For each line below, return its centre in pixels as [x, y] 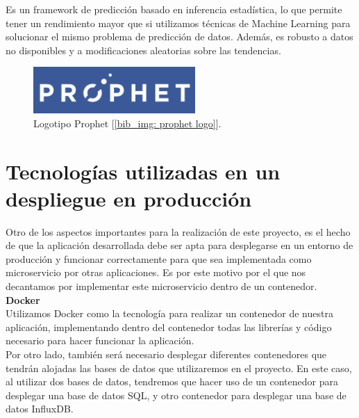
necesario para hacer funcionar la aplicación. [100, 340]
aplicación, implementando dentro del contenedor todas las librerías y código [169, 327]
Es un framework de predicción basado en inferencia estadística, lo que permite [174, 9]
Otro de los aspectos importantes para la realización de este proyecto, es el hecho [178, 231]
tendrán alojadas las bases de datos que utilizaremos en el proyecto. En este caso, [179, 368]
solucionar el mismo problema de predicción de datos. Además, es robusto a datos [179, 37]
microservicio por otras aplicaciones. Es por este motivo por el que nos [156, 272]
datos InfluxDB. [40, 409]
